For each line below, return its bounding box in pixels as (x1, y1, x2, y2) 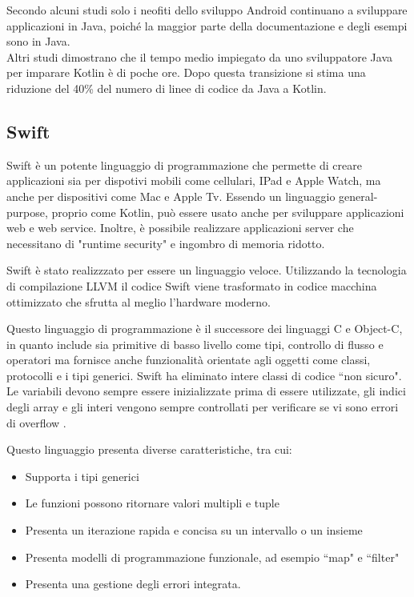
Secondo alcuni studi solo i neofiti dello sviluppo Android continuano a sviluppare (6, 2, 408, 18)
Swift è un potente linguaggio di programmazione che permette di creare (6, 156, 362, 173)
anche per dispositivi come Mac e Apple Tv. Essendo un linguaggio (6, 187, 336, 204)
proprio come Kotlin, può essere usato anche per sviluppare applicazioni (51, 203, 404, 220)
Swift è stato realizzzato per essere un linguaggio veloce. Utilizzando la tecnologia (6, 262, 407, 278)
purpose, (6, 203, 48, 220)
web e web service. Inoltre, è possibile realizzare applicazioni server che (6, 219, 354, 236)
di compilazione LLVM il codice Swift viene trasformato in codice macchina (6, 277, 377, 294)
